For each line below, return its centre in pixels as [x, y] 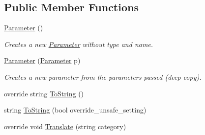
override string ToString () [44, 93]
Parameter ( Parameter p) [42, 60]
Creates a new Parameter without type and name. [79, 44]
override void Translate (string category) [65, 126]
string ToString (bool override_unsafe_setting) [75, 110]
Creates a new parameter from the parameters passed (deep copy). [103, 77]
